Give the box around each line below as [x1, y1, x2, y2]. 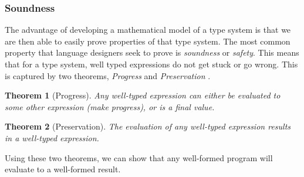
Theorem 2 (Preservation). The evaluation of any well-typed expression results [5, 120, 291, 132]
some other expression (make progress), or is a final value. [5, 100, 215, 113]
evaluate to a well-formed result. [5, 163, 121, 175]
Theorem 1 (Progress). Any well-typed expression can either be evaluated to [5, 89, 281, 101]
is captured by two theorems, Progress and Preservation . [5, 69, 211, 81]
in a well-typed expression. [5, 131, 99, 144]
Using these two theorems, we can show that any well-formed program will [5, 151, 273, 164]
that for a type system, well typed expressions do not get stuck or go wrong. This [5, 58, 298, 70]
